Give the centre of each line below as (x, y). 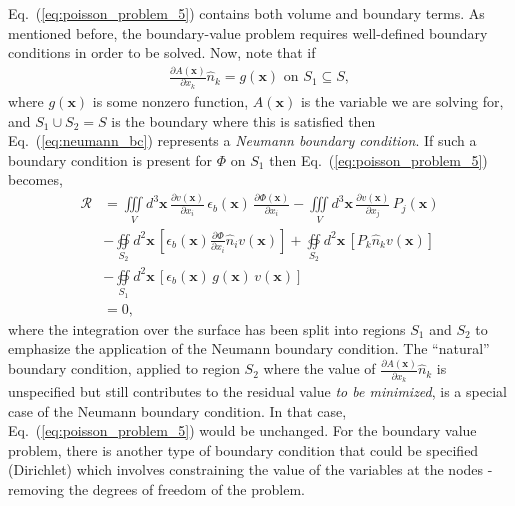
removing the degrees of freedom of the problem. (156, 488)
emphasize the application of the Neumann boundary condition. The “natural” (249, 348)
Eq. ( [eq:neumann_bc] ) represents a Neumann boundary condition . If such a (242, 140)
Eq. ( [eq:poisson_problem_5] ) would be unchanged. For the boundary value (242, 430)
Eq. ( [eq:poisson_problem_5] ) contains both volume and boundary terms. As (246, 13)
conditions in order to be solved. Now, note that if (162, 52)
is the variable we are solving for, (402, 100)
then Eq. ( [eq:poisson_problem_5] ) (378, 159)
